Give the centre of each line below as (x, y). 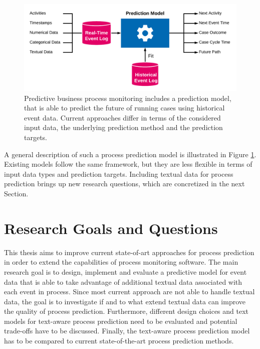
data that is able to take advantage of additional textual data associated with (123, 281)
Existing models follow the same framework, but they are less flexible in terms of (128, 164)
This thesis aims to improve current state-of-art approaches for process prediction (129, 252)
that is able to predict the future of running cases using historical (124, 108)
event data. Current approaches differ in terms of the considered (122, 117)
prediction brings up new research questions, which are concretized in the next (124, 184)
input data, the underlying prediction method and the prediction (123, 127)
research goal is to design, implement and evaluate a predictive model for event (125, 271)
